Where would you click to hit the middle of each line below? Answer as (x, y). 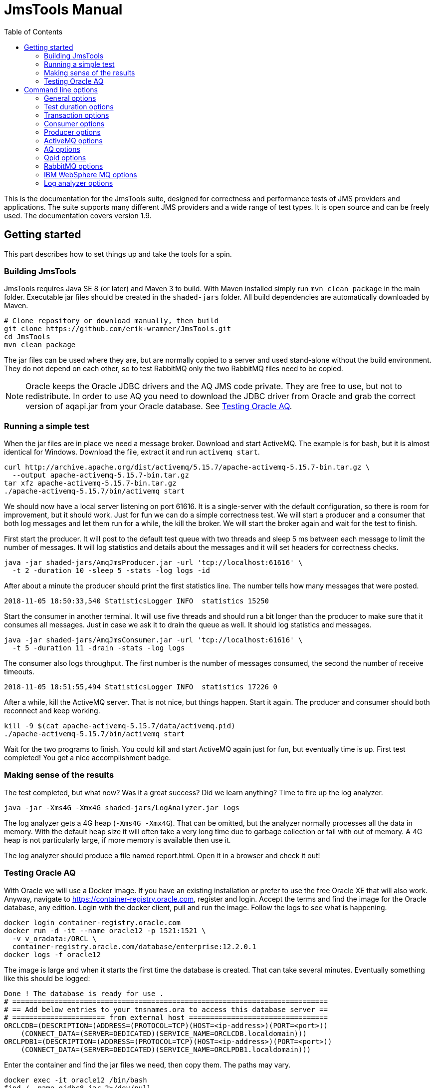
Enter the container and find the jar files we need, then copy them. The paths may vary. (147, 1065)
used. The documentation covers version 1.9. (78, 215)
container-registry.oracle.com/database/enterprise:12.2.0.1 (134, 946)
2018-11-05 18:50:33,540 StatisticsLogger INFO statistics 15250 (137, 601)
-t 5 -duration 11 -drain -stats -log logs (99, 648)
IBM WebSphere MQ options (91, 174)
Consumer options (74, 123)
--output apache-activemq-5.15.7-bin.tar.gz (101, 475)
